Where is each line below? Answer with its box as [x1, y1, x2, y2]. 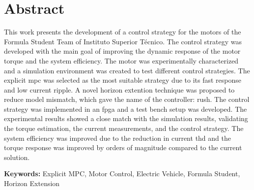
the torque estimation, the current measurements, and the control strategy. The [4, 123, 244, 133]
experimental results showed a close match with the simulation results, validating [4, 113, 248, 124]
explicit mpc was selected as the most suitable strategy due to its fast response [4, 75, 242, 85]
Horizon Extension [4, 178, 60, 189]
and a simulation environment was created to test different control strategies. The [4, 65, 250, 75]
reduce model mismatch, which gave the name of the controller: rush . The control [4, 94, 250, 104]
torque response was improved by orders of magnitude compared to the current [4, 142, 242, 153]
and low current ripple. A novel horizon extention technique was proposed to [4, 84, 235, 95]
